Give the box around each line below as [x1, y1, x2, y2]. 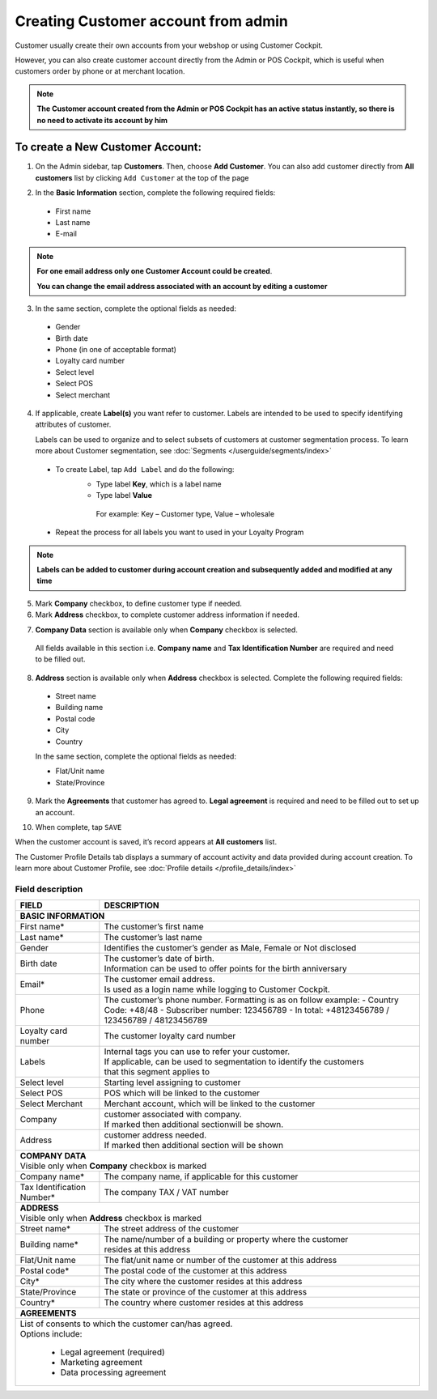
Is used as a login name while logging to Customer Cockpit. [104, 984, 331, 995]
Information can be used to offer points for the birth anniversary [104, 963, 347, 975]
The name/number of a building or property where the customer [104, 1234, 349, 1245]
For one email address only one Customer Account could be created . [36, 266, 273, 276]
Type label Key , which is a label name [95, 479, 222, 489]
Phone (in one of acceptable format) [55, 345, 177, 355]
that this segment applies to [104, 1066, 210, 1078]
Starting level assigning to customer [104, 1077, 241, 1088]
